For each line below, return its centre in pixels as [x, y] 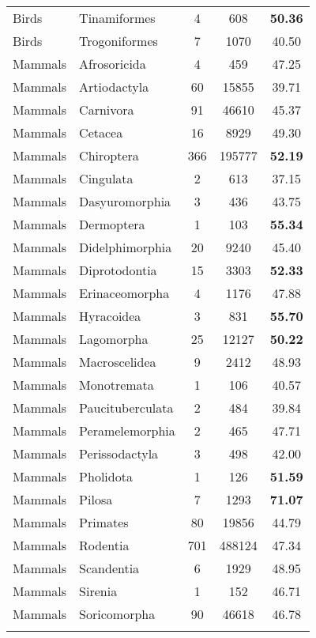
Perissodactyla [119, 453]
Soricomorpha [117, 614]
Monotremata [117, 385]
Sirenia [98, 591]
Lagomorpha [114, 339]
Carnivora [107, 109]
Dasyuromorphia [125, 201]
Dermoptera [112, 224]
